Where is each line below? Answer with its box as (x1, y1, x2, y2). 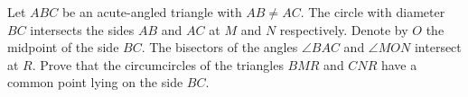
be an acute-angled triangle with (61, 3, 242, 21)
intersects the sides (30, 20, 135, 39)
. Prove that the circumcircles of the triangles (32, 55, 284, 74)
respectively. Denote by (279, 20, 408, 39)
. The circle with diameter (300, 3, 445, 21)
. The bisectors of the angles (141, 38, 298, 57)
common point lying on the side (7, 73, 183, 92)
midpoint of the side (7, 38, 119, 57)
